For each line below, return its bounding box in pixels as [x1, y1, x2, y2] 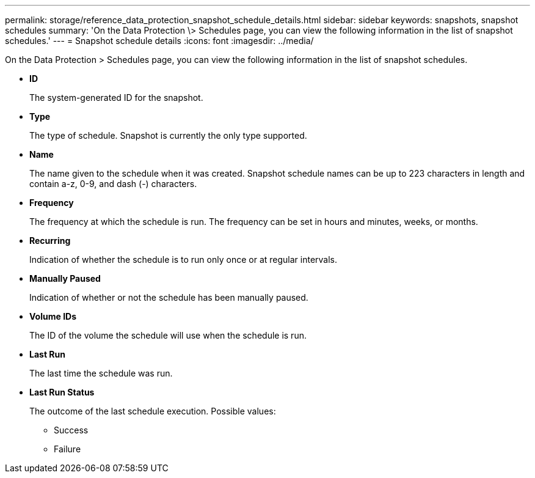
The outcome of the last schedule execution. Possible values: [29, 406, 276, 416]
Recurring [29, 235, 71, 246]
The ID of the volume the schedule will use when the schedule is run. [29, 330, 307, 340]
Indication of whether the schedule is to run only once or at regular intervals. [29, 254, 338, 265]
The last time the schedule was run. [29, 368, 173, 378]
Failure [54, 444, 81, 454]
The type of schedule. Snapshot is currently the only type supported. [29, 130, 307, 141]
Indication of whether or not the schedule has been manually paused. [29, 292, 308, 303]
